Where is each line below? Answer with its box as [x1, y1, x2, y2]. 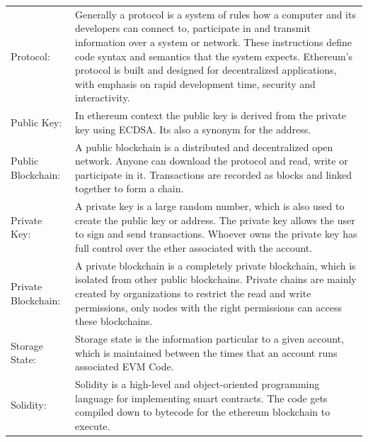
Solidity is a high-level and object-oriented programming [75, 377, 320, 392]
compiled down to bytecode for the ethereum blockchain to [75, 404, 330, 419]
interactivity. [75, 90, 130, 105]
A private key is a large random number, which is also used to [75, 199, 345, 214]
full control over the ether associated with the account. [75, 241, 313, 255]
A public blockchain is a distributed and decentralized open [75, 139, 333, 154]
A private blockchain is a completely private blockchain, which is [75, 258, 356, 272]
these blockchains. [75, 314, 153, 328]
